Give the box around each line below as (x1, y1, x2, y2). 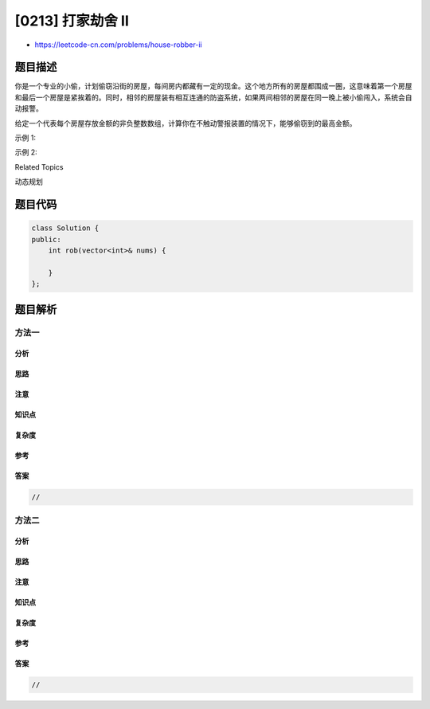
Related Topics (14, 162, 64, 171)
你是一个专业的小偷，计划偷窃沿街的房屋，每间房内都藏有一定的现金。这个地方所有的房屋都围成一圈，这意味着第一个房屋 (14, 81, 412, 91)
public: (31, 235, 61, 244)
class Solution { (31, 224, 100, 233)
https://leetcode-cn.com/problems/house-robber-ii (34, 40, 202, 49)
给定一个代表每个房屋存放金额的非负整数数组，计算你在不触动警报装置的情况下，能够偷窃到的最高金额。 (14, 118, 357, 127)
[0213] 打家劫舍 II (14, 12, 129, 29)
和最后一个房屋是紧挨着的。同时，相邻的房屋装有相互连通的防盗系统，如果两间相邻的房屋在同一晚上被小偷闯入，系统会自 (14, 92, 412, 102)
